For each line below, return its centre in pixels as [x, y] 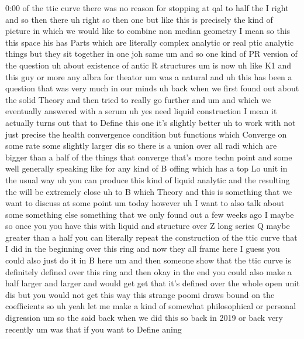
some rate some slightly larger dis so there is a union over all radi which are [141, 145]
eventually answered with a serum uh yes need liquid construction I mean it [141, 111]
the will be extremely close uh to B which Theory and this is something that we [149, 191]
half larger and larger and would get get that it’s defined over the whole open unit [153, 283]
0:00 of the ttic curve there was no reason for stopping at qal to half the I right [147, 8]
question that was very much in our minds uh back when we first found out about [152, 88]
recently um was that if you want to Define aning [94, 329]
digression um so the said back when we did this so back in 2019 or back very [144, 318]
